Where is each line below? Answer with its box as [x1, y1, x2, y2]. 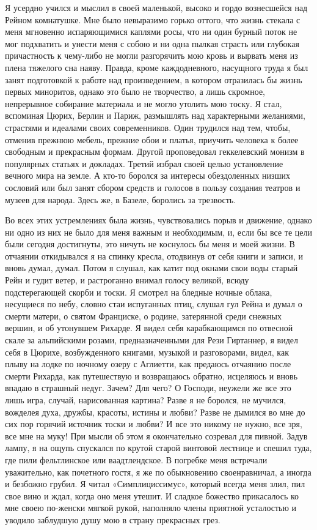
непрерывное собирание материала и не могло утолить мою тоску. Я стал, [5, 97, 282, 110]
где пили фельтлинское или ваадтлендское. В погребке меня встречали [5, 453, 268, 466]
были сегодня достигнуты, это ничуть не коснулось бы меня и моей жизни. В [5, 237, 295, 250]
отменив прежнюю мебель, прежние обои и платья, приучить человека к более [5, 133, 299, 146]
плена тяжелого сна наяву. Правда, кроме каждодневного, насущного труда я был [5, 61, 308, 73]
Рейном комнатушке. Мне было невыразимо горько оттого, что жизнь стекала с [5, 13, 301, 26]
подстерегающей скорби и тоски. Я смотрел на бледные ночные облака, [5, 285, 272, 298]
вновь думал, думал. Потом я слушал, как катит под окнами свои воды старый [5, 261, 298, 274]
